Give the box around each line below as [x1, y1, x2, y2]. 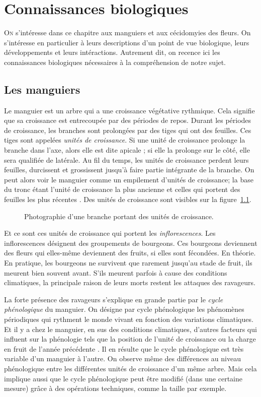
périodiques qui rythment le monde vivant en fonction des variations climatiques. [4, 313, 253, 324]
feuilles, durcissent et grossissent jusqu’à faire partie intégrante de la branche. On [4, 164, 254, 175]
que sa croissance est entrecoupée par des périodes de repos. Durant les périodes [4, 115, 251, 125]
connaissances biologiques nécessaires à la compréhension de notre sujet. [4, 56, 226, 67]
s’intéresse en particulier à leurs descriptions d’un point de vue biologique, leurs [4, 37, 249, 47]
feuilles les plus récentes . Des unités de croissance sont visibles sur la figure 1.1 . [4, 194, 251, 205]
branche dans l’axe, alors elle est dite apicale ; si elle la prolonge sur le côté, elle [4, 145, 250, 155]
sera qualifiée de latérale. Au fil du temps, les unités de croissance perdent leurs [4, 154, 249, 165]
